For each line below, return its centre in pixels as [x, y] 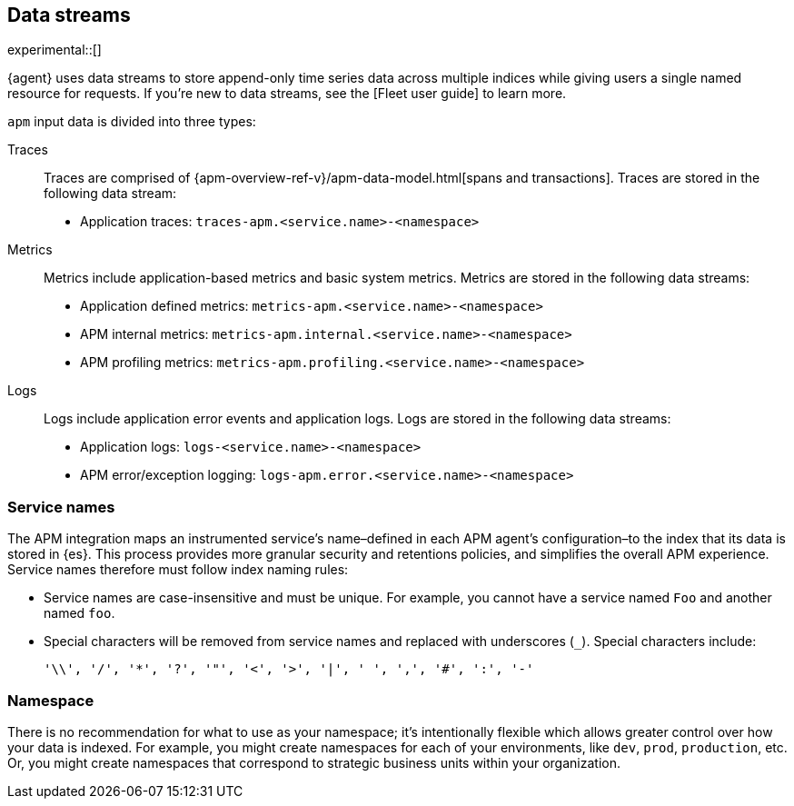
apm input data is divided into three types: [132, 122]
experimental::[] [55, 50]
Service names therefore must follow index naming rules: [178, 570]
